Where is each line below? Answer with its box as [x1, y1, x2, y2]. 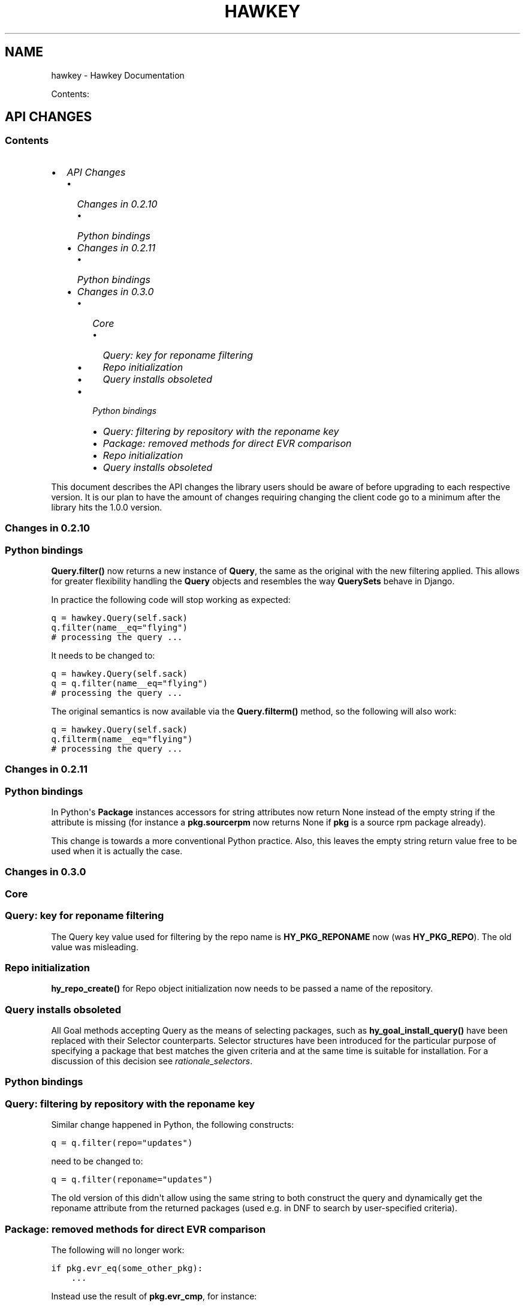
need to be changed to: [51, 1156, 143, 1167]
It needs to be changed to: [51, 650, 155, 660]
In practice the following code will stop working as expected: [51, 594, 291, 605]
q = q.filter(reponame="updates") [51, 1175, 213, 1185]
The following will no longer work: [51, 1244, 185, 1255]
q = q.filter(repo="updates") [51, 1138, 193, 1148]
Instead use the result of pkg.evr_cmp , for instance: [51, 1290, 257, 1301]
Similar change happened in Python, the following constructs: [51, 1119, 294, 1130]
